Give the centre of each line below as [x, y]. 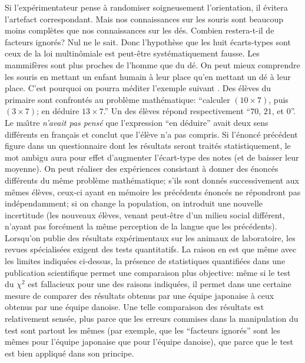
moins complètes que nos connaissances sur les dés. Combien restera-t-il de [140, 30]
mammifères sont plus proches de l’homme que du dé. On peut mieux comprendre [152, 64]
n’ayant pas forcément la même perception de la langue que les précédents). [141, 226]
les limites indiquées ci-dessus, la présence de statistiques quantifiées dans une [145, 261]
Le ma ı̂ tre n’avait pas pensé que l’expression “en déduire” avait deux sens [137, 122]
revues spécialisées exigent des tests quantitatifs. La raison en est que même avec [151, 249]
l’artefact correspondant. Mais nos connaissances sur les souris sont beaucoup [144, 19]
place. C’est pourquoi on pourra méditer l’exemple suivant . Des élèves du [138, 88]
